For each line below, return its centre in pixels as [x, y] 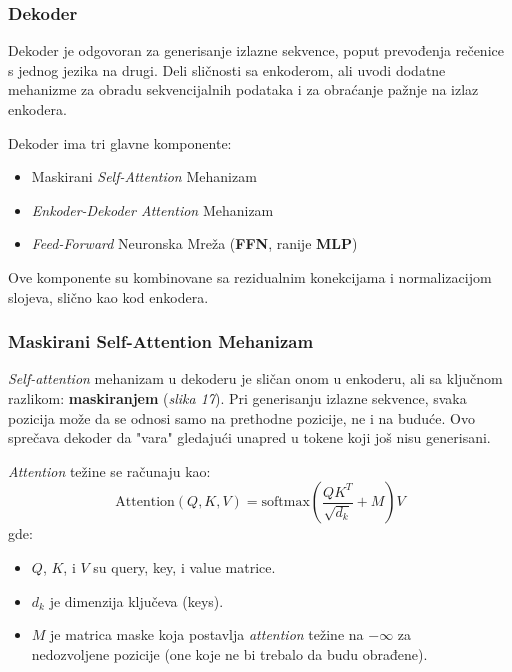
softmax [285, 502]
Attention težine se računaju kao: [109, 470]
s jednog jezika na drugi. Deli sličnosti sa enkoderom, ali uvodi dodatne [227, 69]
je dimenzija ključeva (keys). [136, 600]
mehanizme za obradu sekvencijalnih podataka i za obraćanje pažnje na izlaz [243, 89]
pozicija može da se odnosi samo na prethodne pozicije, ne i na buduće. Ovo [241, 417]
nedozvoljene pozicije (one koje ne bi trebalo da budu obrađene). [229, 653]
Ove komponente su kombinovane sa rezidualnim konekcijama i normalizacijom [250, 276]
